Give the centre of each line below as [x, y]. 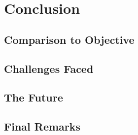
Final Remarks [42, 126]
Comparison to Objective [69, 39]
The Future [34, 97]
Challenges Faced [49, 68]
